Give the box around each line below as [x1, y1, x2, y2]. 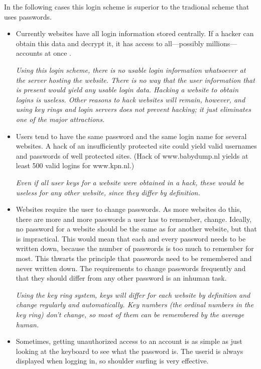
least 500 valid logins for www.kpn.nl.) [16, 160, 135, 171]
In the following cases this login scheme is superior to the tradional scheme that [4, 2, 249, 12]
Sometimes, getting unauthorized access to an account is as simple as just [16, 336, 242, 346]
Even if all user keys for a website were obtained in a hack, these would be [16, 177, 244, 187]
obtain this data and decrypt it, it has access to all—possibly [16, 38, 204, 48]
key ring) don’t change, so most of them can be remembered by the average [16, 309, 244, 320]
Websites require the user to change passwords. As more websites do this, [16, 204, 242, 214]
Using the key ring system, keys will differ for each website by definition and [16, 289, 250, 300]
